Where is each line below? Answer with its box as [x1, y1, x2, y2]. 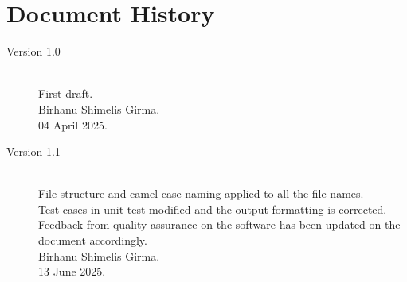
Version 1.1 [6, 143, 61, 160]
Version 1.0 [6, 43, 61, 60]
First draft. [38, 85, 93, 102]
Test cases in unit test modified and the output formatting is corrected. [38, 200, 387, 217]
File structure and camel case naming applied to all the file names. [38, 185, 364, 202]
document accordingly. [38, 232, 147, 249]
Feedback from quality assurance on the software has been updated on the [38, 216, 401, 233]
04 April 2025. [38, 116, 108, 133]
